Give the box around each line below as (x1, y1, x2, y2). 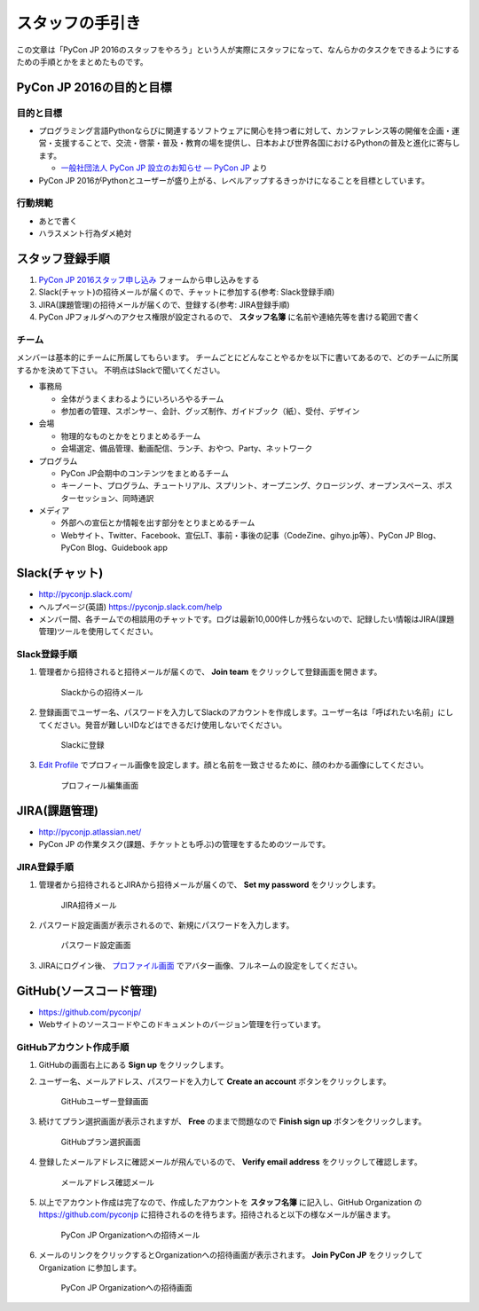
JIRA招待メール (60, 899, 117, 910)
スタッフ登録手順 (16, 251, 110, 266)
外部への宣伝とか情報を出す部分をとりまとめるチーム (60, 517, 255, 528)
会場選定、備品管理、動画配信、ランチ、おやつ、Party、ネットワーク (60, 444, 313, 454)
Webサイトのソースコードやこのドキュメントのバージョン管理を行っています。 (38, 1019, 326, 1030)
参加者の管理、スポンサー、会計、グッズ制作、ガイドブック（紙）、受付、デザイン (60, 405, 360, 416)
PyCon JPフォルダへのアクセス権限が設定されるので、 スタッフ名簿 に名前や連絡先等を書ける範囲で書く (38, 311, 420, 323)
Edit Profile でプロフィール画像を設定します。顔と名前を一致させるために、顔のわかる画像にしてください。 (38, 759, 429, 771)
